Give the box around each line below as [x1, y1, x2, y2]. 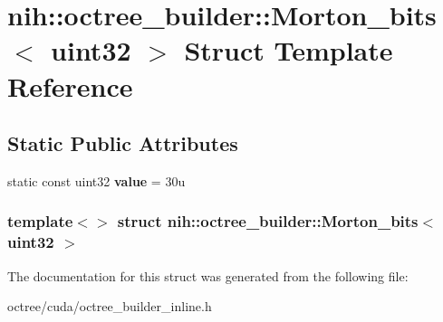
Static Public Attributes [7, 129, 238, 157]
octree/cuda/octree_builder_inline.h [7, 297, 212, 316]
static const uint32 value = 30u [7, 171, 186, 190]
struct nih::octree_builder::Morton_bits [117, 210, 419, 232]
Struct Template [184, 32, 393, 69]
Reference [7, 67, 133, 104]
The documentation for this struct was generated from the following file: [7, 266, 409, 285]
